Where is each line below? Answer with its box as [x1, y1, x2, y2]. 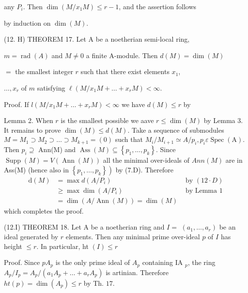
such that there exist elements [80, 66, 170, 77]
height [4, 241, 22, 251]
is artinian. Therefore [106, 267, 169, 277]
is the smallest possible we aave [61, 115, 154, 125]
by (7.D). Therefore [115, 164, 173, 174]
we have [121, 99, 145, 109]
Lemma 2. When [4, 115, 53, 125]
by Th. [83, 278, 104, 288]
